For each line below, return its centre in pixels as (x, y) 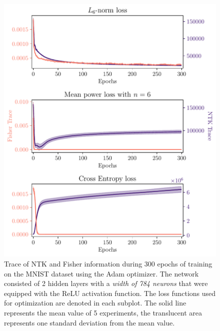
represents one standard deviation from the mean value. (89, 322)
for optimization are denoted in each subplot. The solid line (95, 303)
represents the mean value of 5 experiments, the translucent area (103, 312)
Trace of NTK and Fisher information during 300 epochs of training (108, 264)
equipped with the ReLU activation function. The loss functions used (110, 293)
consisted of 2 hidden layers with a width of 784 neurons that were (106, 283)
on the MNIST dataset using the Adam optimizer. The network (101, 273)
